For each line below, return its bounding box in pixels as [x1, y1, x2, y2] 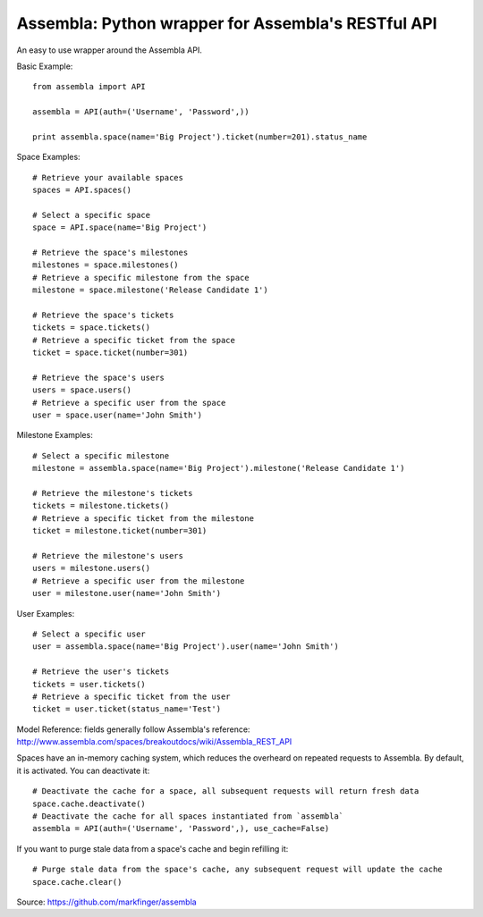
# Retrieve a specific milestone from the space [32, 273, 250, 282]
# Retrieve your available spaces [32, 172, 183, 182]
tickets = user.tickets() [32, 679, 147, 689]
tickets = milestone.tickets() [32, 501, 170, 511]
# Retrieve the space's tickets [32, 309, 174, 320]
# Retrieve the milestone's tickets [32, 488, 193, 499]
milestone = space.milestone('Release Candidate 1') [32, 285, 268, 295]
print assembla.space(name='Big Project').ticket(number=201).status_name [32, 131, 368, 142]
